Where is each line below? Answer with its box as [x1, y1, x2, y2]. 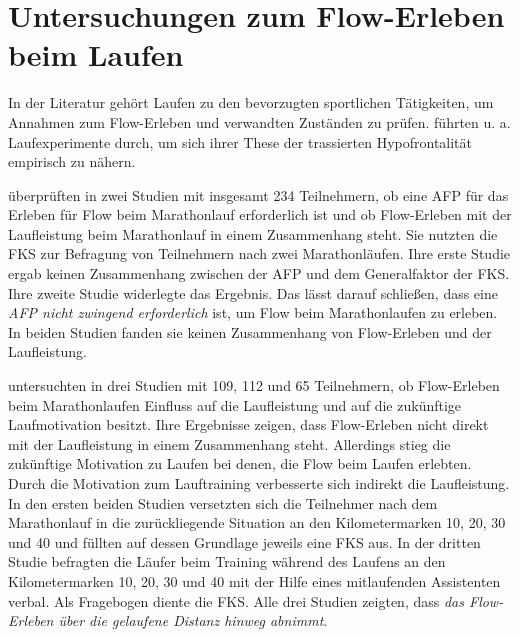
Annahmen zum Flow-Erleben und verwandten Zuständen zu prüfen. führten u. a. [8, 111, 511, 132]
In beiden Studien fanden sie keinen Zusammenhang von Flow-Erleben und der [8, 321, 492, 342]
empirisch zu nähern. [8, 151, 136, 172]
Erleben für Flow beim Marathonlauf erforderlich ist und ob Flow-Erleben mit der [8, 204, 512, 225]
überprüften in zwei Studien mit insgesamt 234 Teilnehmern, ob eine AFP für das [8, 184, 509, 205]
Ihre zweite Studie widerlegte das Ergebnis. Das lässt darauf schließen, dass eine [8, 282, 498, 303]
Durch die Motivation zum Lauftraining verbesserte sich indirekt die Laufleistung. [8, 473, 510, 493]
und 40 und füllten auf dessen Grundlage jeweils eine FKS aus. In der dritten [8, 531, 481, 552]
